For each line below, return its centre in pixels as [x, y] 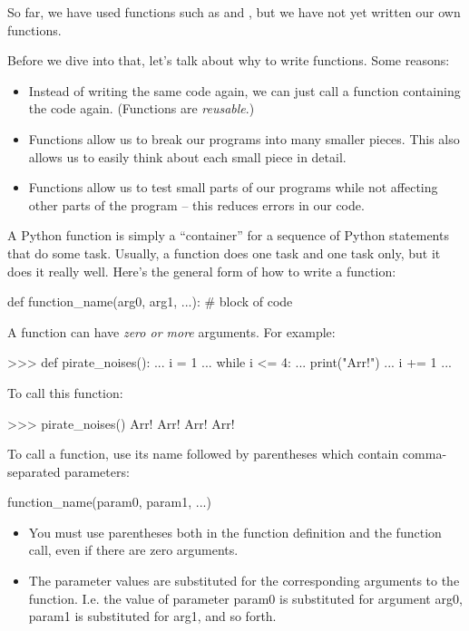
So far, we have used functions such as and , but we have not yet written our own [234, 12]
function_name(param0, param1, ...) [109, 502]
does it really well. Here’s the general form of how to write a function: [202, 271]
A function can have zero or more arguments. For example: [171, 331]
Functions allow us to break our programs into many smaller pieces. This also [244, 138]
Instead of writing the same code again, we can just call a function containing [244, 90]
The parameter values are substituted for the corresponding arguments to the [244, 581]
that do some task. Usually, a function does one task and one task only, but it [224, 252]
